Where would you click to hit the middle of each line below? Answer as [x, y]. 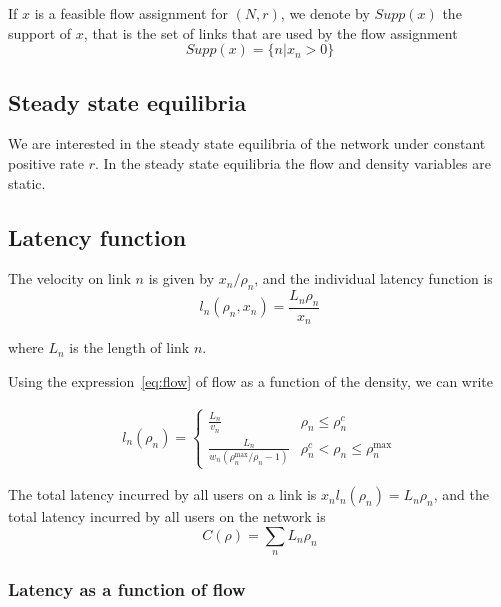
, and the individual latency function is [373, 278]
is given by [181, 278]
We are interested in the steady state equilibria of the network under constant [247, 143]
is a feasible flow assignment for [131, 13]
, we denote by [325, 13]
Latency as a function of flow [127, 589]
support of [40, 32]
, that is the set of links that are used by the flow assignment [270, 32]
